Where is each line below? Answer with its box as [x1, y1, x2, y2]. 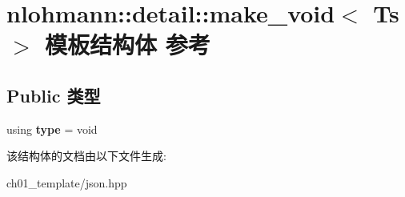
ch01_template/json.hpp [6, 174, 127, 191]
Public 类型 [6, 82, 101, 107]
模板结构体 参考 [45, 28, 211, 61]
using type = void [6, 120, 98, 137]
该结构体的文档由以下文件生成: [6, 147, 166, 164]
